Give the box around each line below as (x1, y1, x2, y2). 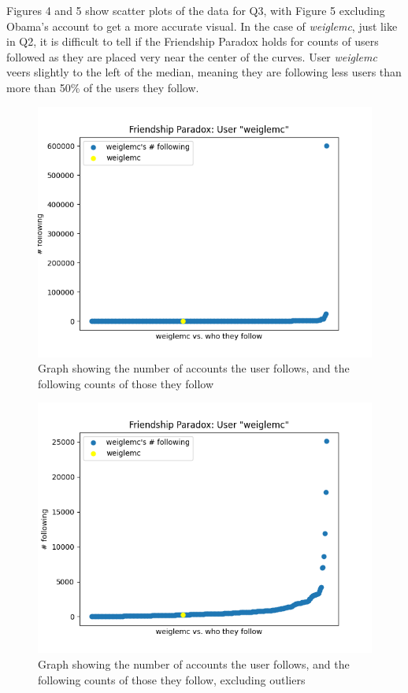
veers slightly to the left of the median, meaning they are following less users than (6, 64, 402, 80)
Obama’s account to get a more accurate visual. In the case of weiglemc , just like (6, 17, 398, 34)
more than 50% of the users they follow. (6, 79, 199, 95)
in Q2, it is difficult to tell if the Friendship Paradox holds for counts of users (6, 33, 379, 50)
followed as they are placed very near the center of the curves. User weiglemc (6, 48, 377, 65)
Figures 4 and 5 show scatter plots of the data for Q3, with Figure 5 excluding (6, 2, 385, 18)
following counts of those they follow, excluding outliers (38, 671, 306, 687)
